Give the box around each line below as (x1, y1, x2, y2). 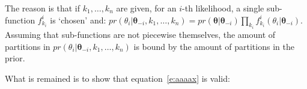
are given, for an (116, 2, 177, 14)
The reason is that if (5, 2, 81, 14)
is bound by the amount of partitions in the (133, 40, 294, 52)
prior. (5, 52, 25, 64)
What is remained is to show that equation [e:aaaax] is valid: (5, 72, 230, 84)
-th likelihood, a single (182, 2, 264, 14)
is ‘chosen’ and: (50, 13, 106, 26)
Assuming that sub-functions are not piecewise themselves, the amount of (5, 28, 276, 41)
